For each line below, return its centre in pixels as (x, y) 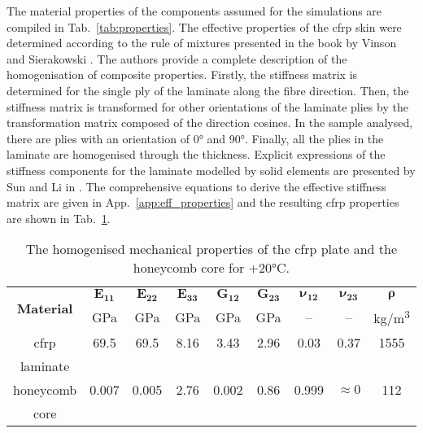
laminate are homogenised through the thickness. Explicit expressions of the (196, 154)
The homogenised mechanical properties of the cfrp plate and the (211, 249)
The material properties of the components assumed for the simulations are (194, 11)
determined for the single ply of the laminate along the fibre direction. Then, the (208, 90)
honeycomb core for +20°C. (211, 268)
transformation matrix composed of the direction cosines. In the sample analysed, (210, 122)
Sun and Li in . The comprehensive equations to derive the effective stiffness (196, 186)
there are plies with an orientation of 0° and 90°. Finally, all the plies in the (195, 138)
